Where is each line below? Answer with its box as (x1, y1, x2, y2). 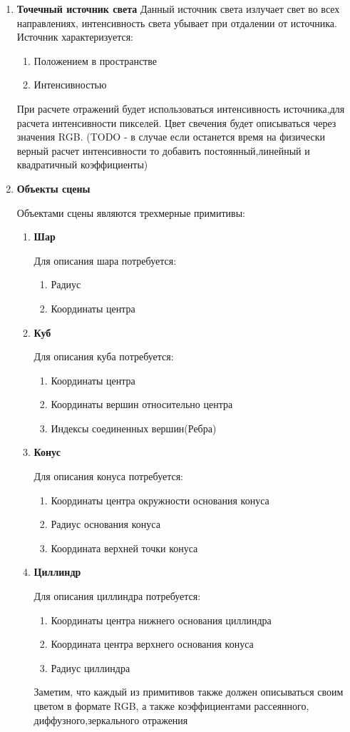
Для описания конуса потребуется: (34, 469, 184, 484)
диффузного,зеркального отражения (34, 712, 188, 727)
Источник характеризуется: (16, 29, 133, 44)
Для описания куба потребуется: (34, 349, 174, 364)
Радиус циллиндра (51, 660, 130, 675)
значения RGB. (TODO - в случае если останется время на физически (16, 129, 325, 144)
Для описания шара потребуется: (34, 253, 177, 268)
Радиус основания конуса (51, 517, 160, 532)
